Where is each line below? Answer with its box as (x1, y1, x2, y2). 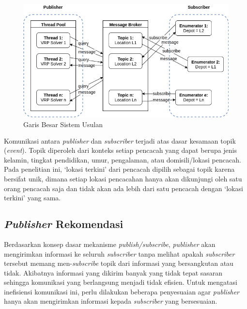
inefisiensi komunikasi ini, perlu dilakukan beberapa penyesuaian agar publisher (4, 286, 240, 296)
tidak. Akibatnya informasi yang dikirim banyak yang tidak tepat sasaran (4, 267, 223, 277)
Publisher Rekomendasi (4, 216, 123, 231)
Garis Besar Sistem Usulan (23, 119, 103, 129)
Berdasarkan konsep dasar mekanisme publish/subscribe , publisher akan (4, 239, 216, 249)
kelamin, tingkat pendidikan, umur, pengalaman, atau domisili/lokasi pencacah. (4, 154, 241, 164)
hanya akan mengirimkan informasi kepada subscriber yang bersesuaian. (4, 296, 217, 306)
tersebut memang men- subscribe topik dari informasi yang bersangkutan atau (4, 258, 233, 268)
